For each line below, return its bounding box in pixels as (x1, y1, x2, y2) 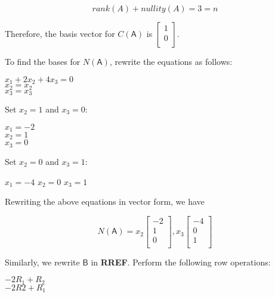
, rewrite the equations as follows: (109, 55, 233, 67)
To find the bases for (5, 55, 81, 67)
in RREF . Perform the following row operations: (91, 255, 271, 268)
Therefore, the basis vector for (5, 27, 115, 39)
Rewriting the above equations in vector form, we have (5, 195, 205, 208)
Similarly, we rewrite (5, 255, 80, 268)
